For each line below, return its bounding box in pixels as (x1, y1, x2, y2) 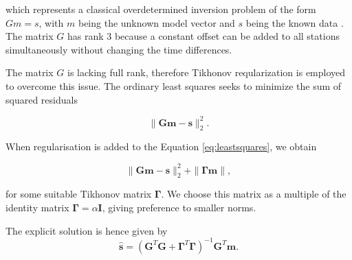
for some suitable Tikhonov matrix (5, 187, 152, 201)
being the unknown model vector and (78, 15, 235, 29)
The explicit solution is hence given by (5, 223, 168, 237)
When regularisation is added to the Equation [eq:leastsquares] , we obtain (5, 139, 317, 154)
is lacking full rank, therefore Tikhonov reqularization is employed (67, 65, 346, 80)
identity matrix (5, 200, 69, 214)
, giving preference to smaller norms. (102, 200, 256, 214)
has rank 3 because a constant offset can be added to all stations (67, 29, 340, 43)
